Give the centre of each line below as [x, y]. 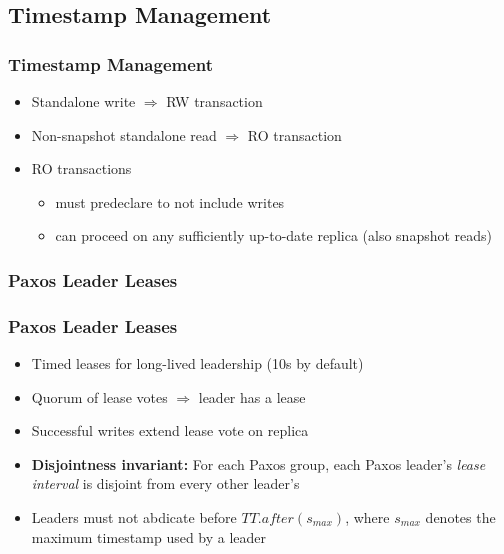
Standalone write [83, 101]
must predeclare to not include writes [170, 201]
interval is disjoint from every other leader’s [165, 483]
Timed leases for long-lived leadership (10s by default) [197, 363]
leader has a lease [252, 396]
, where [367, 517]
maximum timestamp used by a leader [149, 536]
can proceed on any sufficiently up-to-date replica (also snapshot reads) [274, 235]
